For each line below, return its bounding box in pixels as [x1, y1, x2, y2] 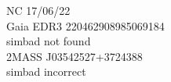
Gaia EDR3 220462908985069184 [6, 17, 165, 34]
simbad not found [6, 33, 91, 49]
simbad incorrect [6, 63, 86, 80]
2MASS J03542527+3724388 [6, 48, 143, 64]
